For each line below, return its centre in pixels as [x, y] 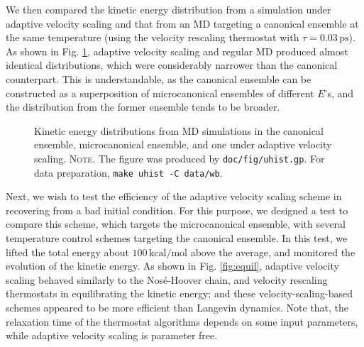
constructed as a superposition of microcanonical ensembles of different [160, 93]
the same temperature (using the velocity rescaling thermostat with [153, 37]
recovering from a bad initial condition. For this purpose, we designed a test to [177, 210]
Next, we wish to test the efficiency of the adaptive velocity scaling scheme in [174, 196]
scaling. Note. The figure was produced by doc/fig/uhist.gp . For [180, 158]
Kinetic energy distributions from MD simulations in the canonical [179, 130]
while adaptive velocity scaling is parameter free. [112, 335]
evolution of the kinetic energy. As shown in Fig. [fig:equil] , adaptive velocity [172, 266]
